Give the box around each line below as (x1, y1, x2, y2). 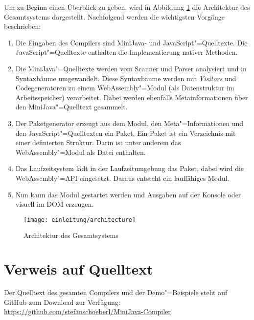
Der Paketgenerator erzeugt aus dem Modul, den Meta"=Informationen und (15, 118, 244, 128)
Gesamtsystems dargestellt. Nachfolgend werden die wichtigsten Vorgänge (4, 11, 225, 21)
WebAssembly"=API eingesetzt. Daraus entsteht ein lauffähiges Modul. (15, 172, 230, 183)
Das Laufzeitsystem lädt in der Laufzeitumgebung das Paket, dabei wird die (15, 163, 244, 173)
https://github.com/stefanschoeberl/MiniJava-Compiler (4, 306, 171, 317)
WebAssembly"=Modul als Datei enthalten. (15, 147, 146, 157)
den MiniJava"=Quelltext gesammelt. (15, 102, 128, 112)
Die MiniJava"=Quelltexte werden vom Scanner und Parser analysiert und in (15, 63, 247, 73)
